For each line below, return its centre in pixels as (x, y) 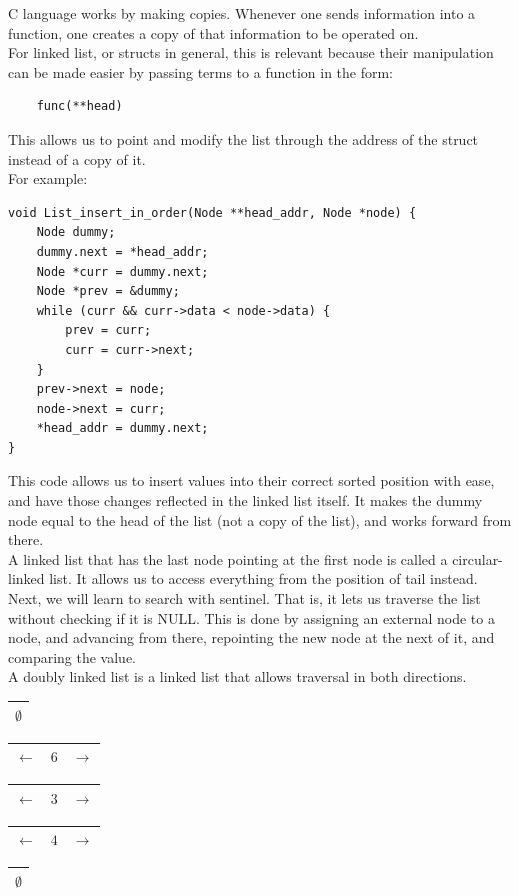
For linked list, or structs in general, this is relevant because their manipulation (251, 52)
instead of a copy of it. (77, 158)
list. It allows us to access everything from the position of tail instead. (263, 578)
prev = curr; (108, 330)
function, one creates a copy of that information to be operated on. (213, 32)
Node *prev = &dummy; (108, 291)
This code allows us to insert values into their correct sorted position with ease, (251, 480)
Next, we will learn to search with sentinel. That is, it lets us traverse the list (244, 598)
